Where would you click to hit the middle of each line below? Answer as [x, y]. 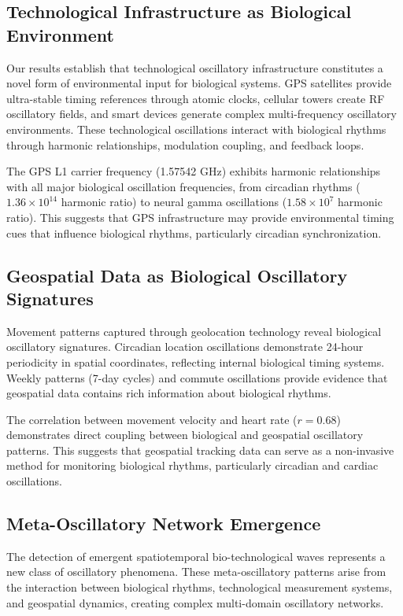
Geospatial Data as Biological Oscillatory [177, 275]
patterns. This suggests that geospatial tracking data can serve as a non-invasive [200, 450]
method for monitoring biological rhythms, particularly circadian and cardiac [192, 465]
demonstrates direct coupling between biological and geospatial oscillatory [185, 435]
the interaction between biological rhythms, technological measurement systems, [200, 587]
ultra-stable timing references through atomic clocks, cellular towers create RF [196, 98]
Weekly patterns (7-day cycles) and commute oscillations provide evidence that [197, 377]
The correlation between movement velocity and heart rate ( [152, 419]
